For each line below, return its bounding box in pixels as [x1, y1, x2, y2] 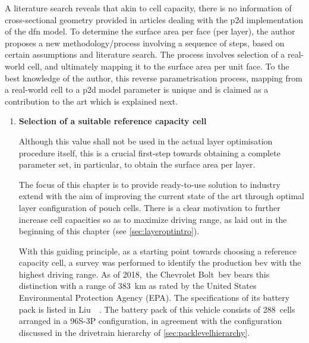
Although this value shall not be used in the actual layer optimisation [18, 134, 273, 147]
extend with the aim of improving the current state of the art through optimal [18, 190, 304, 202]
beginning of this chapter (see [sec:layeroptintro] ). [18, 225, 200, 237]
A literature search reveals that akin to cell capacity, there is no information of [5, 2, 292, 14]
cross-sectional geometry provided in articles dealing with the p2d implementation [5, 13, 304, 26]
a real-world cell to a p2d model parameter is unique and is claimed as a [5, 83, 269, 96]
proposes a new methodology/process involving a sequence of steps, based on [5, 36, 285, 49]
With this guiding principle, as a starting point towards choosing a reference [18, 244, 297, 257]
